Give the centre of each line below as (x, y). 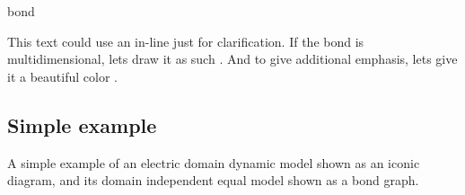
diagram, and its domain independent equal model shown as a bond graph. (213, 180)
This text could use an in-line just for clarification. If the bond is (186, 41)
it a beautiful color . (62, 76)
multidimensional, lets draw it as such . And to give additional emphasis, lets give (232, 59)
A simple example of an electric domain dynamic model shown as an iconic (214, 162)
